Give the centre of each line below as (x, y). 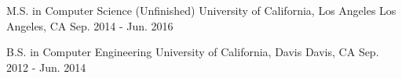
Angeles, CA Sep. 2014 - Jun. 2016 (90, 25)
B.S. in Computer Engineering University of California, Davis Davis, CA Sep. (193, 52)
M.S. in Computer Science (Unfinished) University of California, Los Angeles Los (201, 10)
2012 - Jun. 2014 (46, 67)
